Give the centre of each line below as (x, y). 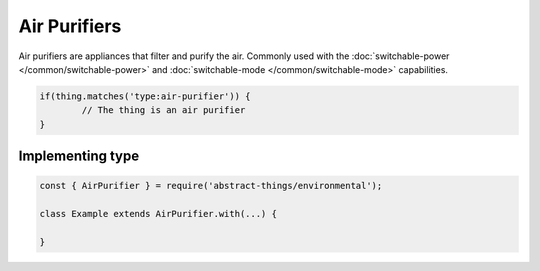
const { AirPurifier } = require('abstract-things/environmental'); (211, 186)
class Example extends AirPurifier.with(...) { (158, 214)
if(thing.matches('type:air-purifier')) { (145, 96)
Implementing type (79, 156)
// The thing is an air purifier (163, 110)
